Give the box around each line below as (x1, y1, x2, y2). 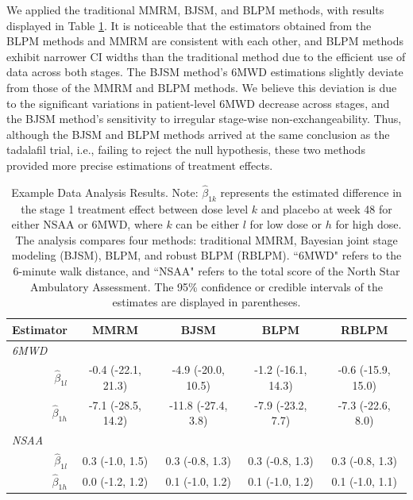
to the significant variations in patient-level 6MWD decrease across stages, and (6, 94, 390, 111)
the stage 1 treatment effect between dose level (21, 200, 249, 217)
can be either (176, 216, 240, 233)
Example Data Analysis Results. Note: (11, 183, 199, 200)
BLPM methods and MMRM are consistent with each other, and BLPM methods (6, 33, 403, 49)
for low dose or (249, 216, 322, 233)
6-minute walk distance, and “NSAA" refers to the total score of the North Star (13, 262, 400, 279)
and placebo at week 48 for (261, 200, 392, 217)
